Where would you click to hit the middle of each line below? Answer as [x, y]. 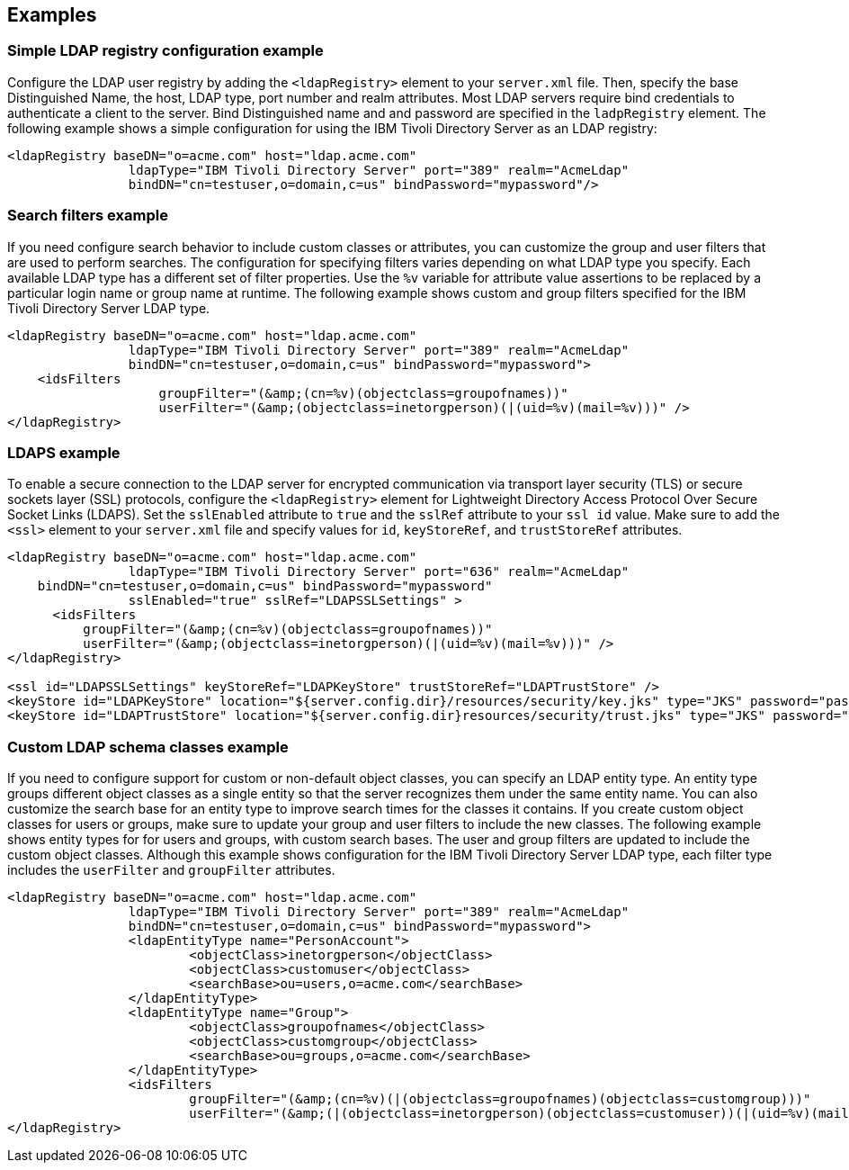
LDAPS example [64, 452]
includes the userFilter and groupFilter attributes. [171, 870]
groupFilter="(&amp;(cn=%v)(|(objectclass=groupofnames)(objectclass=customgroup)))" [500, 1099]
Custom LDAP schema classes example [148, 747]
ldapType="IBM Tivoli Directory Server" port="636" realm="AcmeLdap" [379, 572]
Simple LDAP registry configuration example [165, 51]
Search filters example [88, 216]
